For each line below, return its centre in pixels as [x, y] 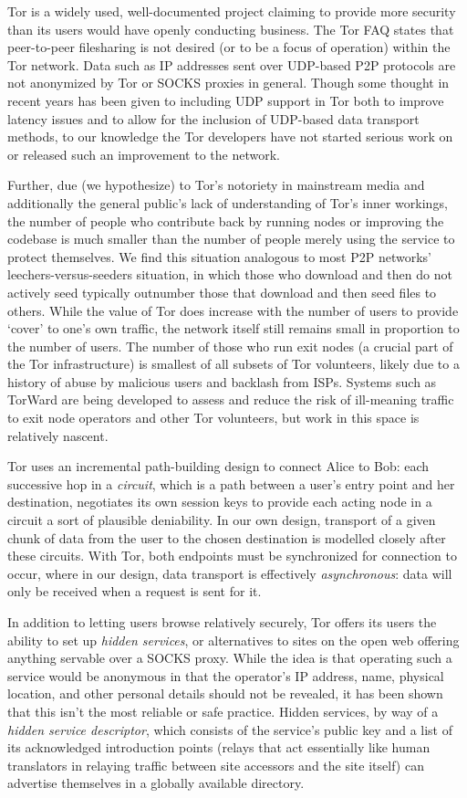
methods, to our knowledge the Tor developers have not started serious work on [230, 136]
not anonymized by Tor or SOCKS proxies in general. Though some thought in [228, 83]
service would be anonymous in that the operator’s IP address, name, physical [226, 675]
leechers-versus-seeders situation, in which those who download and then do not [230, 274]
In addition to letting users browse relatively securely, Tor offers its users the [222, 622]
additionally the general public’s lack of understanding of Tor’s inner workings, [228, 202]
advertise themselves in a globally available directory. [156, 783]
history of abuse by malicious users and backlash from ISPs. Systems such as [222, 381]
